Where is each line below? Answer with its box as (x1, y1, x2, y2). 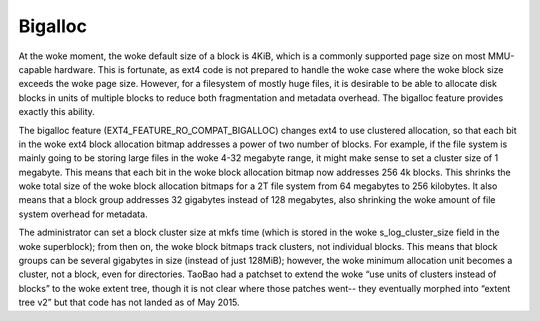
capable (18, 63, 52, 75)
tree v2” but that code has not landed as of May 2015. (18, 296, 240, 309)
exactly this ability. (18, 106, 95, 118)
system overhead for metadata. (18, 208, 149, 220)
